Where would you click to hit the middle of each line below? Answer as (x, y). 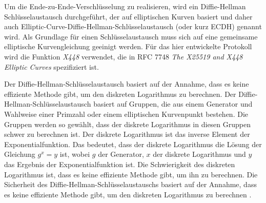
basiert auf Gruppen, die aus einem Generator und (173, 104)
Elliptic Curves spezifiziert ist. (52, 66)
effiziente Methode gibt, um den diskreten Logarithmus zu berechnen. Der (120, 94)
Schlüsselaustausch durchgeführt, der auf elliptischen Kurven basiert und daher (128, 16)
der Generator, (121, 154)
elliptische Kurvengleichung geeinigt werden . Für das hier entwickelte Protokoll (128, 46)
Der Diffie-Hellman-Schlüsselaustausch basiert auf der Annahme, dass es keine (127, 84)
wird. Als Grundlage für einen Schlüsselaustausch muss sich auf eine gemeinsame (131, 36)
